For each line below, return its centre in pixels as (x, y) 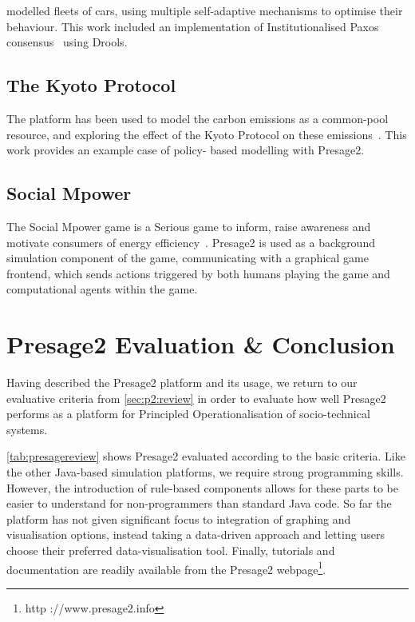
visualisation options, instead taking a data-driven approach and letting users (196, 534)
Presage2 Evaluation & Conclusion (201, 344)
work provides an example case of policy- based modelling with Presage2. (186, 150)
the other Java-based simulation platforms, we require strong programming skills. (205, 472)
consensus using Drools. (67, 42)
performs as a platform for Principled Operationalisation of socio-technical (188, 414)
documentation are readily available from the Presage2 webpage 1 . (166, 568)
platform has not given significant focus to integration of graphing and (179, 518)
